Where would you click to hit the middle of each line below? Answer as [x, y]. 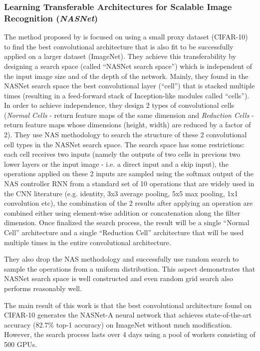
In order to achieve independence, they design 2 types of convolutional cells [119, 105]
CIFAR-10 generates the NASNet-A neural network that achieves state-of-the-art [128, 315]
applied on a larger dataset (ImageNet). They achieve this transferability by [120, 56]
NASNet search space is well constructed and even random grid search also [119, 278]
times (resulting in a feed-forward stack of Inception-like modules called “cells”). [127, 95]
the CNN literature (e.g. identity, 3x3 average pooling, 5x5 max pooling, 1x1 [121, 193]
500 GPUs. [21, 344]
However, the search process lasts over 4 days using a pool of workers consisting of [130, 334]
